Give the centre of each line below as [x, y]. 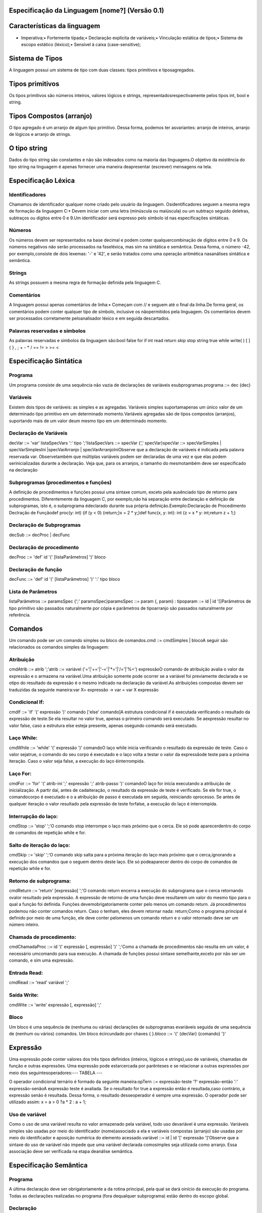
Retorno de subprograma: [40, 881]
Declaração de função [36, 569]
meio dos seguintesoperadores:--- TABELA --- [56, 1073]
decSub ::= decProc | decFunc [40, 535]
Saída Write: [24, 995]
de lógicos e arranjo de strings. [40, 134]
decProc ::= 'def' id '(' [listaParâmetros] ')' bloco [57, 557]
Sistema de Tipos [36, 58]
